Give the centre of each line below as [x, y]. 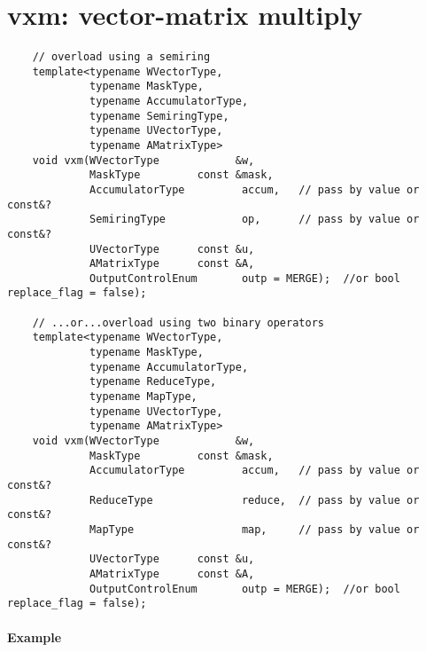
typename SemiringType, [159, 116]
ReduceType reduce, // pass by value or [255, 500]
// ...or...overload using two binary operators [178, 322]
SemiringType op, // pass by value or [255, 220]
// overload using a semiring [121, 56]
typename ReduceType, [153, 382]
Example [35, 636]
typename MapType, [143, 397]
